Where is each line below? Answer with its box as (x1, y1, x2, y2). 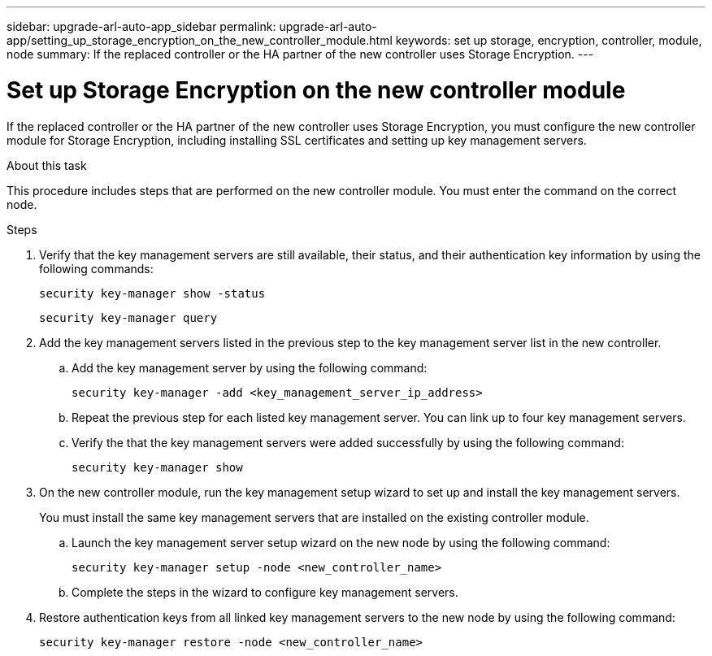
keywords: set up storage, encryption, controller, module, (395, 33, 702, 47)
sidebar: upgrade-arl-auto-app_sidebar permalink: (7, 20, 276, 33)
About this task (7, 158, 87, 172)
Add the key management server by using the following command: (72, 360, 428, 375)
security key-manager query (39, 311, 218, 324)
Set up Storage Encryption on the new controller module (7, 76, 626, 104)
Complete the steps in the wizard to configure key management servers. (72, 584, 458, 599)
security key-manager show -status (39, 286, 266, 300)
